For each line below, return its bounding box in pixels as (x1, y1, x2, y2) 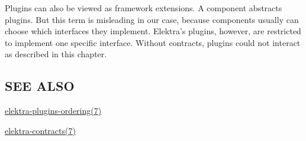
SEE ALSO (5, 77, 75, 95)
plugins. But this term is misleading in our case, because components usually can (5, 13, 299, 25)
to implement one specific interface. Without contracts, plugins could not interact (5, 36, 301, 48)
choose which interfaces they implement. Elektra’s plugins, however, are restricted (5, 25, 301, 37)
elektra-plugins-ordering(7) (5, 104, 102, 117)
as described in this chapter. (5, 48, 107, 60)
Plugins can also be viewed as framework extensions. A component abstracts (5, 2, 282, 14)
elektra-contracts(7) (5, 124, 76, 136)
